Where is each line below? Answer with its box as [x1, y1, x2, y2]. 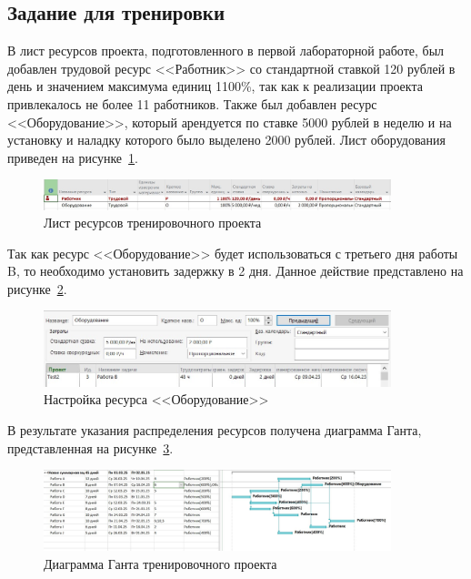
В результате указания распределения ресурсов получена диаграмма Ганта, [7, 421, 422, 440]
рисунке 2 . [7, 279, 67, 298]
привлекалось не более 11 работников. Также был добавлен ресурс [7, 94, 377, 113]
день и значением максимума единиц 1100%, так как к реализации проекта [7, 76, 423, 96]
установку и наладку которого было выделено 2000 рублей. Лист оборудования [7, 130, 446, 149]
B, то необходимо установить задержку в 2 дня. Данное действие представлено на [7, 261, 464, 280]
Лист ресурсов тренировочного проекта [44, 213, 262, 232]
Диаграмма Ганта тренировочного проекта [44, 554, 277, 573]
